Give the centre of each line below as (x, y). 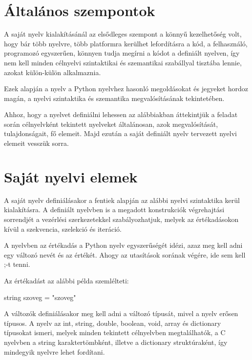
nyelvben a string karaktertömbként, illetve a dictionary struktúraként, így (116, 342)
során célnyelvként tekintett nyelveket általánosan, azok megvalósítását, (111, 124)
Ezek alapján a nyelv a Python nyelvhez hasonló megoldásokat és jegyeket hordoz (126, 89)
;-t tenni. (17, 264)
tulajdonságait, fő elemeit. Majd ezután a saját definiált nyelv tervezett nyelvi (120, 133)
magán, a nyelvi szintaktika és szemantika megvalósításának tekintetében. (114, 98)
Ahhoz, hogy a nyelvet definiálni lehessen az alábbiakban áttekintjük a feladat (121, 114)
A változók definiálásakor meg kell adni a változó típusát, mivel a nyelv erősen (121, 313)
